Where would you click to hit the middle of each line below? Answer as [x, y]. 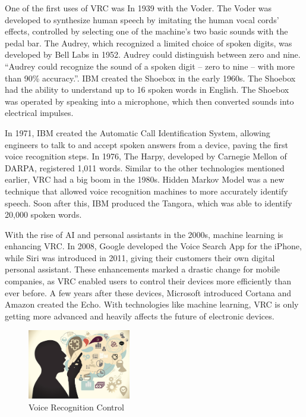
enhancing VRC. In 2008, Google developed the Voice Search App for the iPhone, [153, 246]
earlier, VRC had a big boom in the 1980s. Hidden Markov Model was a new [145, 179]
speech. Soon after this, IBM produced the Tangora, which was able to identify [149, 203]
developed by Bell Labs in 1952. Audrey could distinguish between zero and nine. [153, 54]
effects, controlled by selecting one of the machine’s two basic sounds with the [146, 31]
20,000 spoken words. [43, 214]
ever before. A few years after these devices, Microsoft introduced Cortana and [148, 292]
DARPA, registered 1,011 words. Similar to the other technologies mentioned [145, 167]
